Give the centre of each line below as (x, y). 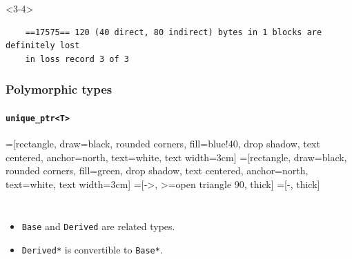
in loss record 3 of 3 (77, 59)
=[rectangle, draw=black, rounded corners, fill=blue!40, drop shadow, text (163, 144)
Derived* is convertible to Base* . (92, 250)
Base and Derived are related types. (98, 226)
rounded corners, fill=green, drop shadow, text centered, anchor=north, (157, 170)
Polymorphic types (59, 89)
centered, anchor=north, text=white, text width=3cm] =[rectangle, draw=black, (176, 157)
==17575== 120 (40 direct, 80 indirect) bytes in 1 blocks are (174, 32)
